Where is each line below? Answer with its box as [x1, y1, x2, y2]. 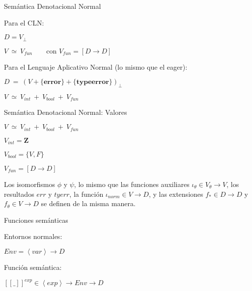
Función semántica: [4, 262, 62, 272]
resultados [4, 188, 34, 199]
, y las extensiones [148, 188, 203, 199]
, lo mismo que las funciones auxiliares [74, 179, 190, 189]
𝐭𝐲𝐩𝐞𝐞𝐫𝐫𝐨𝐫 [76, 79, 109, 86]
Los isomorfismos [4, 179, 55, 189]
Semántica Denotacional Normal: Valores [4, 107, 127, 117]
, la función [69, 188, 104, 199]
